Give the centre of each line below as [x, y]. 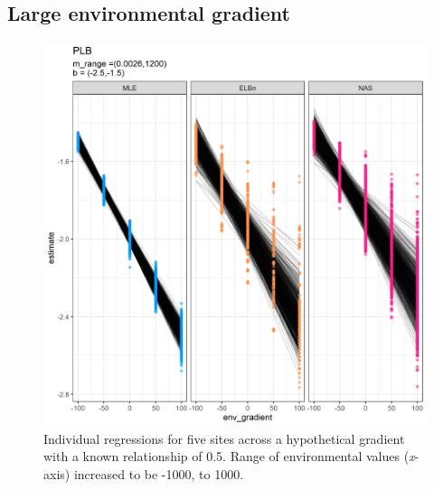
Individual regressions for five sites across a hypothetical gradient [224, 438]
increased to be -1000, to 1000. [159, 473]
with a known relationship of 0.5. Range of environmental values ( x [229, 456]
